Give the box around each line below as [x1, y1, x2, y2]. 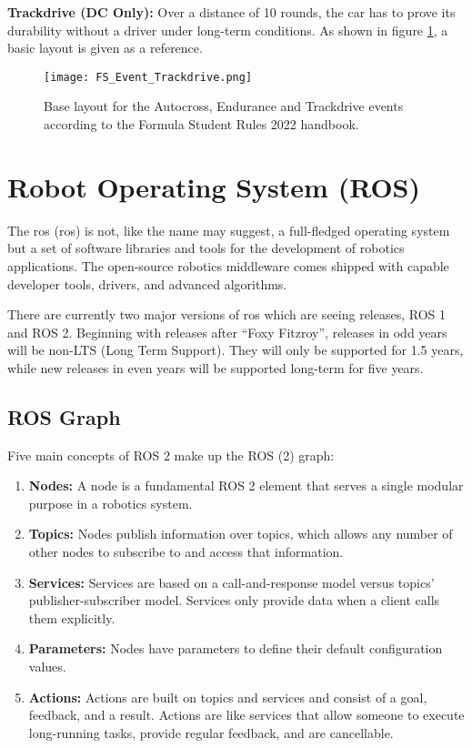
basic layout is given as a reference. [7, 38, 203, 57]
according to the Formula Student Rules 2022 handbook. [44, 115, 359, 134]
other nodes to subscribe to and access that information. [28, 542, 344, 561]
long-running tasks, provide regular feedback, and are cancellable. [28, 723, 394, 742]
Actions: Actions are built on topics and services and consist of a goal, [28, 687, 427, 706]
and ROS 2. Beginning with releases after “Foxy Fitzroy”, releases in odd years [7, 322, 447, 341]
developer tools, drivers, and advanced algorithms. [7, 274, 287, 293]
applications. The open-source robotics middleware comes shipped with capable [7, 256, 449, 275]
